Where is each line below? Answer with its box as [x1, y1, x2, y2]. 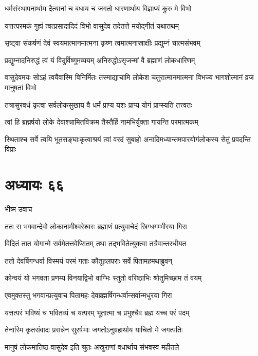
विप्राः [5, 144, 16, 154]
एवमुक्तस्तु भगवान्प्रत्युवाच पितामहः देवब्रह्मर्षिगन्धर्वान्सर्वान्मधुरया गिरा [5, 290, 172, 301]
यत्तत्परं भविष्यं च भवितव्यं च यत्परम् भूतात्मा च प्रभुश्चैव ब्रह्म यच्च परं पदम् [5, 307, 190, 318]
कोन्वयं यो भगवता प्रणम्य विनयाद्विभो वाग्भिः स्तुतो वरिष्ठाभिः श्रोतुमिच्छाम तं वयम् [5, 272, 202, 283]
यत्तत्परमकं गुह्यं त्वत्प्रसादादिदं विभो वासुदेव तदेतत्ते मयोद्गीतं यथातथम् [5, 20, 179, 31]
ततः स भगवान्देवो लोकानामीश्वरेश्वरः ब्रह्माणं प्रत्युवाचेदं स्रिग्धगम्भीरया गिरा [5, 221, 187, 231]
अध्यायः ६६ [5, 174, 64, 195]
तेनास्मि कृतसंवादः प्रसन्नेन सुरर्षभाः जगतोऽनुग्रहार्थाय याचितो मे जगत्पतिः [5, 324, 183, 335]
